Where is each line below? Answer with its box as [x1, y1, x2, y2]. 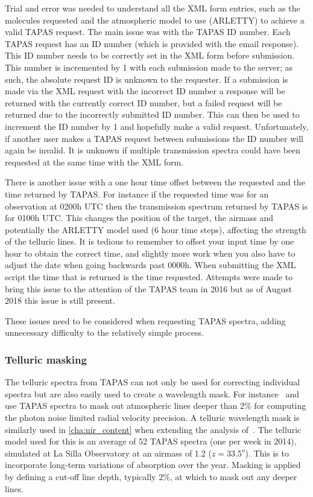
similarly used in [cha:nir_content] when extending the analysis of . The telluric [5, 423, 302, 435]
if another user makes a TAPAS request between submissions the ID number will [5, 132, 303, 144]
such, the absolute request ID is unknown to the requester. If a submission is [5, 72, 288, 85]
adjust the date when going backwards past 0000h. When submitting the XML [5, 258, 296, 271]
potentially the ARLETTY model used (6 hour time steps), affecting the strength [5, 223, 306, 236]
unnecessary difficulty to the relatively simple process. [5, 326, 204, 339]
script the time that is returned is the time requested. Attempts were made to [5, 271, 293, 283]
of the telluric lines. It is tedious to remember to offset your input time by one [5, 235, 294, 248]
